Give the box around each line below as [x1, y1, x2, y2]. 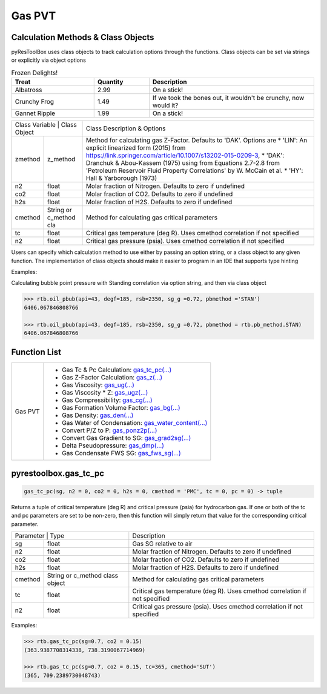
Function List [11, 347, 62, 358]
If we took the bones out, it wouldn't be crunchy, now [152, 94, 305, 102]
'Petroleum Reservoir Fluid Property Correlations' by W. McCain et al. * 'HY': [85, 167, 303, 175]
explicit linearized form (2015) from [85, 144, 186, 152]
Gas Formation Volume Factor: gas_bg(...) [61, 404, 181, 412]
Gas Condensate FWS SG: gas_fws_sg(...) [61, 449, 181, 458]
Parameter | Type [15, 532, 65, 540]
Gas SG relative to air [132, 539, 193, 548]
